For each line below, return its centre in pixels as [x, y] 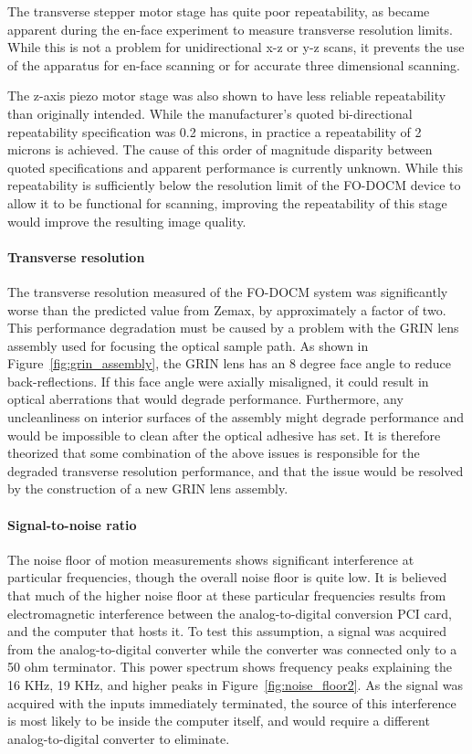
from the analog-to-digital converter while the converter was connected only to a [232, 648]
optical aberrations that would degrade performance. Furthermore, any [205, 399]
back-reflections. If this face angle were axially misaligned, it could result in [218, 381]
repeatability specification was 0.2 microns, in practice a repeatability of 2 [215, 131]
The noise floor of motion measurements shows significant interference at [211, 559]
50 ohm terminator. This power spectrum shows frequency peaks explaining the [230, 667]
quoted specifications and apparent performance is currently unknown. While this [236, 167]
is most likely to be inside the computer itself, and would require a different [219, 721]
